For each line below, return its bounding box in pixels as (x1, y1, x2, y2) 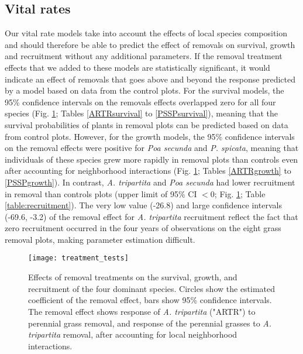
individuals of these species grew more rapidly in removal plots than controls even (5, 153, 298, 165)
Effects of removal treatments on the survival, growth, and (28, 271, 237, 283)
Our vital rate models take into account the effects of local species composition (5, 27, 288, 39)
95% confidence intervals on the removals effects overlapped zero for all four (5, 95, 276, 108)
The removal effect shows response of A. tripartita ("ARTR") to (28, 305, 256, 317)
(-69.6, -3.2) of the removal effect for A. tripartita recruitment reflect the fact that (5, 210, 298, 222)
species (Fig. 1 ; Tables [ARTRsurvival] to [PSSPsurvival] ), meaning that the (5, 107, 278, 119)
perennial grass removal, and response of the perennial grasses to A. (28, 317, 272, 329)
